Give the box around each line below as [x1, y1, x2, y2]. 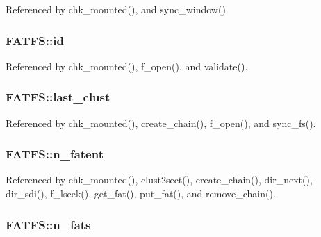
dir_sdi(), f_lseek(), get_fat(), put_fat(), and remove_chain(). [6, 186, 276, 201]
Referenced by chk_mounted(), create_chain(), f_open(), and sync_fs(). [6, 115, 316, 130]
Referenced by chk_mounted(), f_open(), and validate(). [6, 58, 248, 73]
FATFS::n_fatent [6, 145, 104, 163]
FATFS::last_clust [6, 88, 110, 106]
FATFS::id [6, 31, 64, 49]
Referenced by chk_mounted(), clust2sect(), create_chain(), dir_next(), [6, 172, 313, 187]
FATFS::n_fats [6, 215, 91, 233]
